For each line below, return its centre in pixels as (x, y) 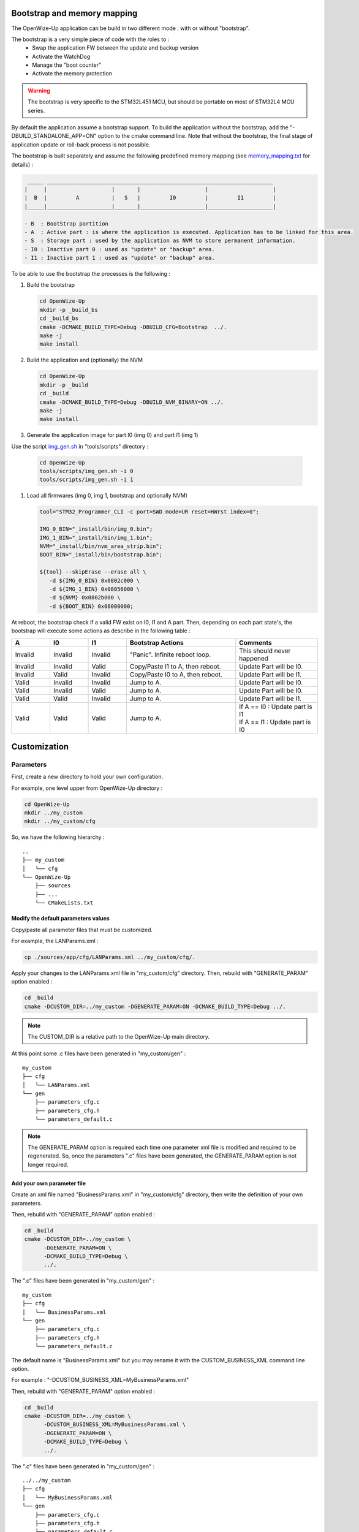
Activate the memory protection (72, 74)
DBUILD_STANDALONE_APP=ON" (54, 136)
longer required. (48, 1164)
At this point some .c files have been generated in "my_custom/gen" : (99, 1053)
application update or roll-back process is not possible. (81, 145)
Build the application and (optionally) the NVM (85, 360)
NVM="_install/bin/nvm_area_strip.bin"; (101, 546)
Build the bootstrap (51, 285)
